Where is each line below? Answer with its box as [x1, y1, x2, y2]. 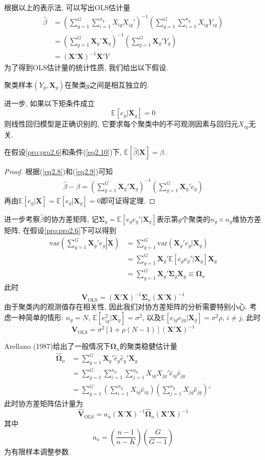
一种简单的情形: [11, 311, 64, 322]
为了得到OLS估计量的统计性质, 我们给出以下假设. [4, 62, 168, 73]
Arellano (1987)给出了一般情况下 [4, 341, 111, 351]
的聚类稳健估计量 [119, 341, 177, 351]
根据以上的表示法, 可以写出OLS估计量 [4, 2, 130, 12]
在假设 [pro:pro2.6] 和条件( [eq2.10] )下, [4, 147, 122, 157]
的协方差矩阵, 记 [44, 213, 99, 224]
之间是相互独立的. [89, 79, 149, 90]
